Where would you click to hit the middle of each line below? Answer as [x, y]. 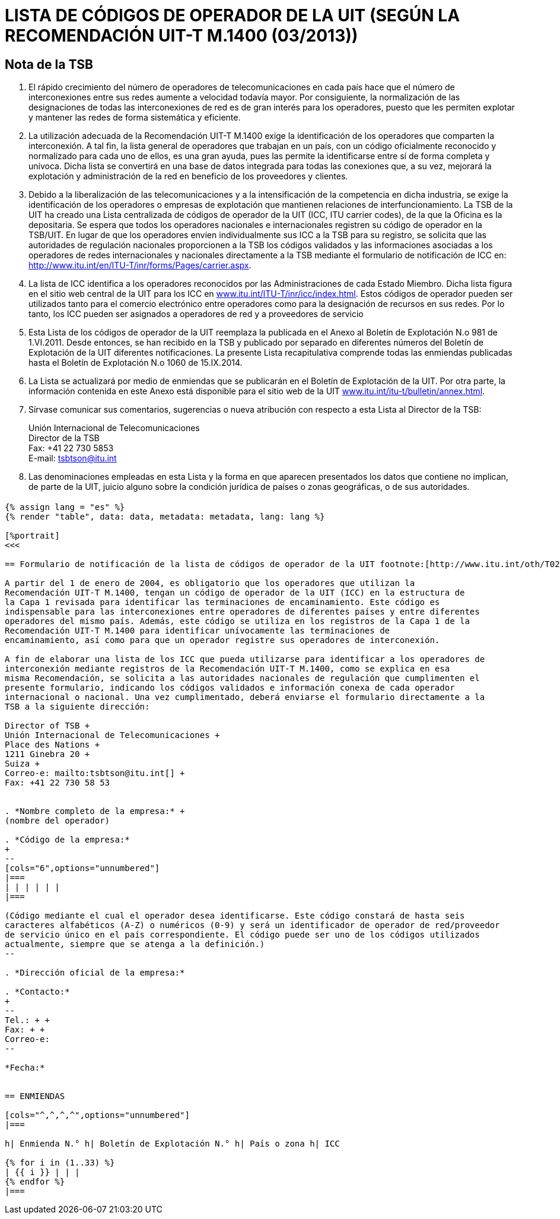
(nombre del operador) [58, 820]
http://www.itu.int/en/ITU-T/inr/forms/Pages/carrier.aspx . [140, 265]
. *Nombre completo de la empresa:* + [95, 811]
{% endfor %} [35, 1181]
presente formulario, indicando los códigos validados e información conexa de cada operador [230, 687]
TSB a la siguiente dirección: [77, 706]
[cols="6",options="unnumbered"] [82, 868]
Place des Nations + [52, 744]
